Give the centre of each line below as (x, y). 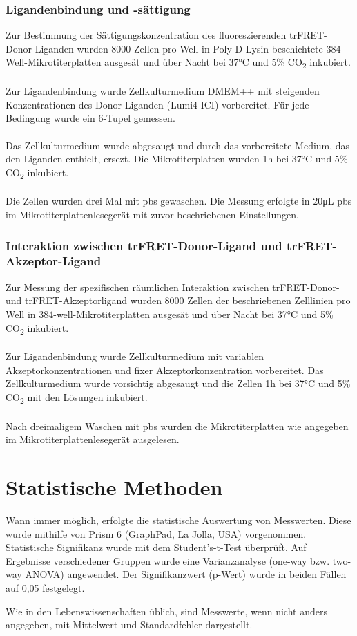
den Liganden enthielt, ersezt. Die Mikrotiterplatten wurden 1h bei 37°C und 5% (177, 159)
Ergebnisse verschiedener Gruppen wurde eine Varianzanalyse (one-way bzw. (168, 560)
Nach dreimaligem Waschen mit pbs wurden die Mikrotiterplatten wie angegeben (177, 425)
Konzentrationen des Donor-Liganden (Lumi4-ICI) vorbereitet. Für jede (157, 104)
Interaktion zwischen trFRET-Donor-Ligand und (144, 245)
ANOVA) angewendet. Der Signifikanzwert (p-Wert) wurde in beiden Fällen (186, 574)
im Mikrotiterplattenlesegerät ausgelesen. (93, 439)
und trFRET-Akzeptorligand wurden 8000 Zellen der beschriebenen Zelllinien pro (178, 300)
